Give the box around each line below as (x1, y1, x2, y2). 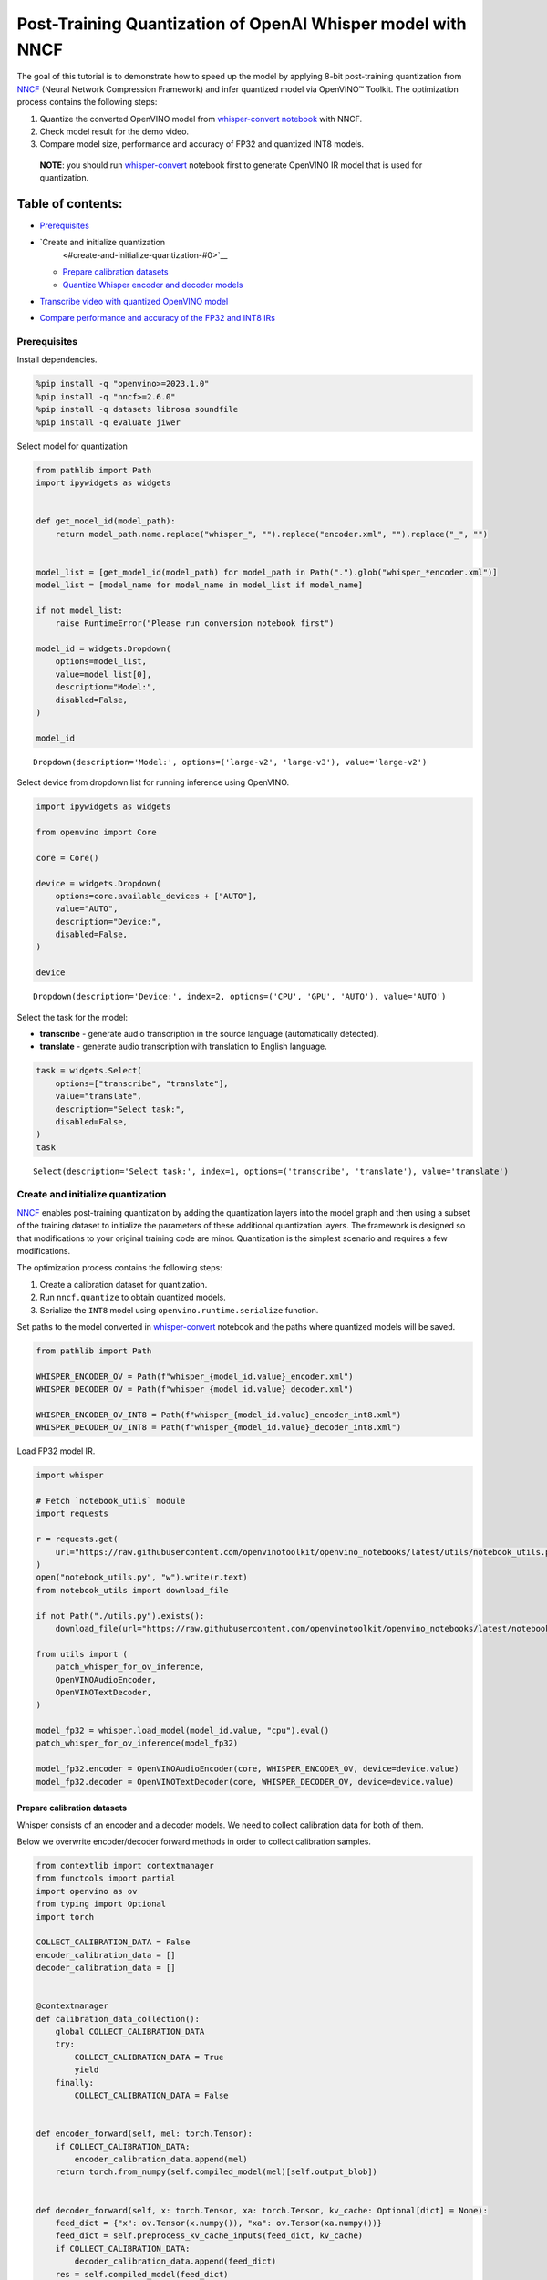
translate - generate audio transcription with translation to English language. (39, 1041, 327, 1052)
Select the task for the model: (16, 1011, 128, 1022)
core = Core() (36, 853, 99, 863)
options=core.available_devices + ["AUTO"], (55, 890, 258, 901)
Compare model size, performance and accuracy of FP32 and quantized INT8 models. (39, 139, 365, 150)
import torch (36, 1912, 95, 1922)
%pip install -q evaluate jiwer (36, 417, 181, 428)
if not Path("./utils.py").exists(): (36, 1611, 205, 1621)
